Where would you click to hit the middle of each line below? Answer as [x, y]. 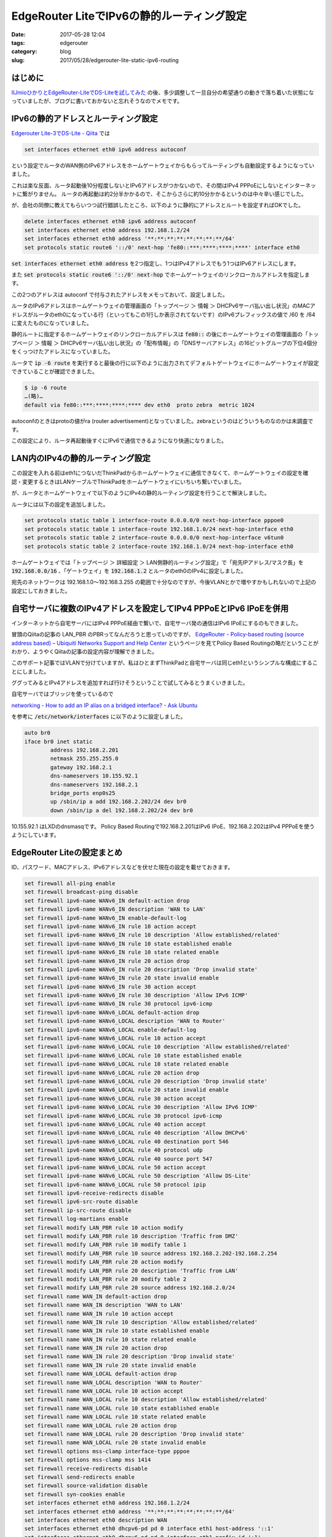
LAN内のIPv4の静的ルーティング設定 [81, 458]
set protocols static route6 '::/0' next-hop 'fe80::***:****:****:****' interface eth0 [162, 247]
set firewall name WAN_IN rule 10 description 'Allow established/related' [141, 1322]
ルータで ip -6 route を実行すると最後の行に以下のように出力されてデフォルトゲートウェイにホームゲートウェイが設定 [165, 363]
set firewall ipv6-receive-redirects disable [94, 1193]
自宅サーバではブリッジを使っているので [62, 694]
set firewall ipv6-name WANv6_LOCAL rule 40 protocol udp [113, 1150]
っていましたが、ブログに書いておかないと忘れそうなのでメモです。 [97, 101]
